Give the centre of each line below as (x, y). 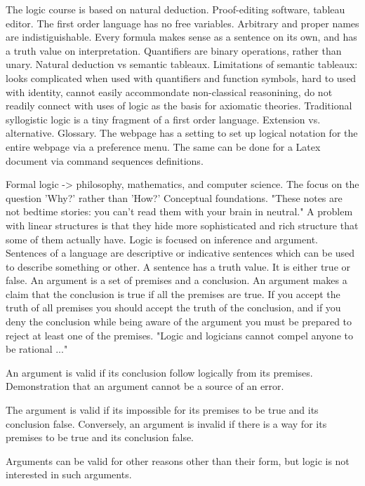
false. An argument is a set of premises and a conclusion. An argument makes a (177, 280)
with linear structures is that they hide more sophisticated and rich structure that (182, 225)
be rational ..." (37, 349)
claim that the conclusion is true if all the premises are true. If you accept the (173, 293)
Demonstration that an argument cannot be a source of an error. (145, 386)
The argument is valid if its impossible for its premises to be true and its (162, 410)
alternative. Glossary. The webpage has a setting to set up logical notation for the (182, 133)
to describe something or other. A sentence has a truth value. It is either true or (178, 266)
